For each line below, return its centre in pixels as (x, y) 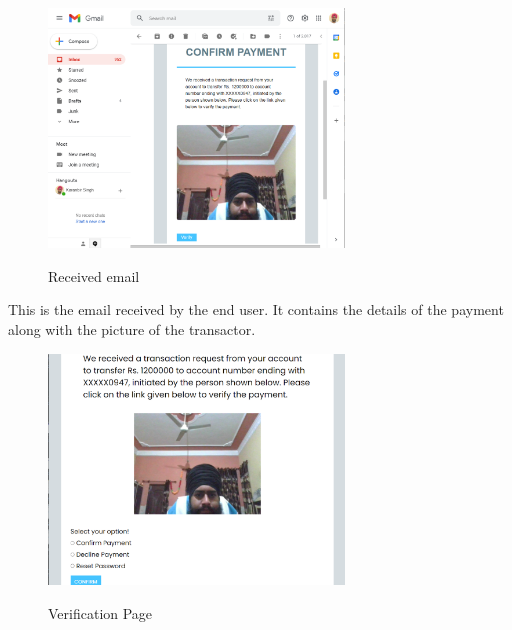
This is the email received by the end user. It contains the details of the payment (256, 309)
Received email (94, 275)
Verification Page (100, 612)
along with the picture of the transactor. (132, 329)
